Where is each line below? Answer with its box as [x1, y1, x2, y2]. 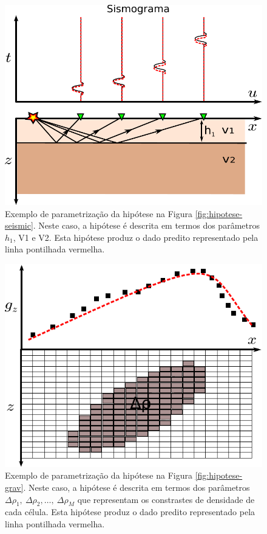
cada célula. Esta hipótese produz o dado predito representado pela [5, 505, 255, 518]
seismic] [5, 219, 33, 232]
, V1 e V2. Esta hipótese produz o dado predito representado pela [13, 231, 259, 243]
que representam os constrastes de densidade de [77, 493, 255, 505]
